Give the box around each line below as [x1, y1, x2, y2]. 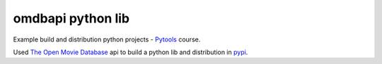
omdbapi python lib [13, 11, 130, 26]
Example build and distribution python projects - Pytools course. [13, 35, 201, 44]
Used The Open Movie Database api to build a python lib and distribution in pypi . [13, 48, 248, 56]
